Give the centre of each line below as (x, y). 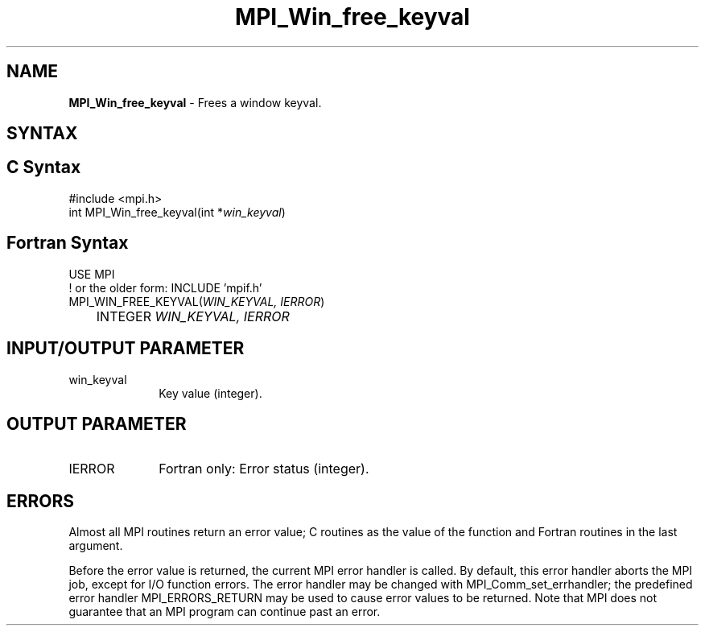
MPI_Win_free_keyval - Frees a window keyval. (195, 102)
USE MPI (92, 274)
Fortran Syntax (68, 243)
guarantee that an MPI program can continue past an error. (225, 612)
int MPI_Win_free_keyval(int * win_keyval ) (177, 212)
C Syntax (44, 167)
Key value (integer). (210, 393)
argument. (96, 546)
